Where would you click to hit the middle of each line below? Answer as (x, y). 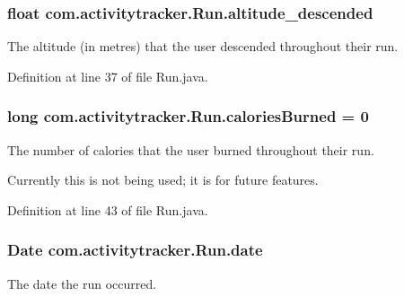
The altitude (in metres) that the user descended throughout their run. (203, 46)
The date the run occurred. (82, 283)
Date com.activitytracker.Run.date (135, 250)
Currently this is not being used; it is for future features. (163, 180)
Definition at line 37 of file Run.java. (108, 76)
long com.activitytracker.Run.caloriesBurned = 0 (188, 116)
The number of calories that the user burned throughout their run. (191, 149)
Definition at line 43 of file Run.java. (108, 209)
